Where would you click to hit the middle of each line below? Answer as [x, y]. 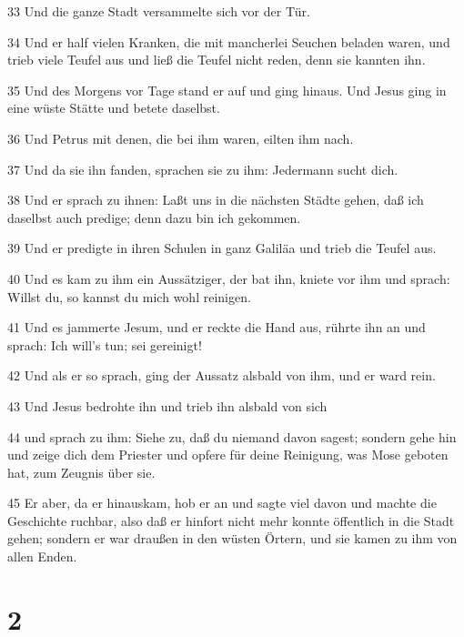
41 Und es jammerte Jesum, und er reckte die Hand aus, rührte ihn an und [217, 327]
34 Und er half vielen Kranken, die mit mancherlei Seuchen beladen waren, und [229, 41]
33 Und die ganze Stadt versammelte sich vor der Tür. [159, 11]
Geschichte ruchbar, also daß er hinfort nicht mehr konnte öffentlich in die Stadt [231, 520]
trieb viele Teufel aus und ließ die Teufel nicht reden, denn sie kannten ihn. [217, 60]
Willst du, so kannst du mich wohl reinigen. [129, 296]
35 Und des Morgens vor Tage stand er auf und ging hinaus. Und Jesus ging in [227, 90]
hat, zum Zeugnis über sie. [81, 472]
